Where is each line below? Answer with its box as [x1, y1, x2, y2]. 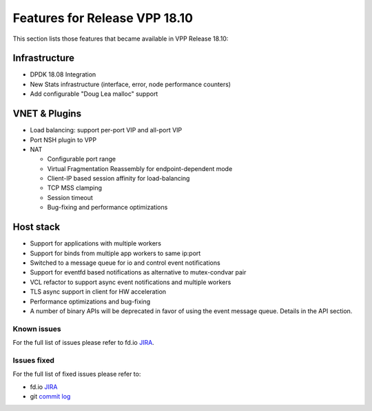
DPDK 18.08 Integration [30, 70, 96, 79]
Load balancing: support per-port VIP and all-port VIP [30, 126, 183, 134]
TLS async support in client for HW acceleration [30, 288, 167, 296]
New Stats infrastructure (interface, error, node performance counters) [30, 80, 231, 88]
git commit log [30, 392, 71, 400]
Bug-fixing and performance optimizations [47, 203, 168, 212]
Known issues [12, 324, 61, 334]
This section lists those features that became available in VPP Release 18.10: [12, 34, 229, 43]
